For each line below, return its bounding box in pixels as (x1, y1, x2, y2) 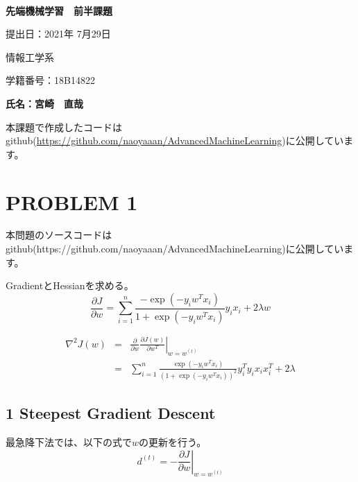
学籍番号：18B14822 (6, 73, 95, 87)
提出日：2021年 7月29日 (6, 26, 111, 41)
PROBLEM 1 (6, 187, 138, 216)
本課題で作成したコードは (6, 119, 122, 134)
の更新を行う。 (139, 434, 207, 449)
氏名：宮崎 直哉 (6, 96, 83, 110)
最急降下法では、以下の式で (6, 434, 132, 449)
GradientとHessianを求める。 (6, 278, 134, 293)
